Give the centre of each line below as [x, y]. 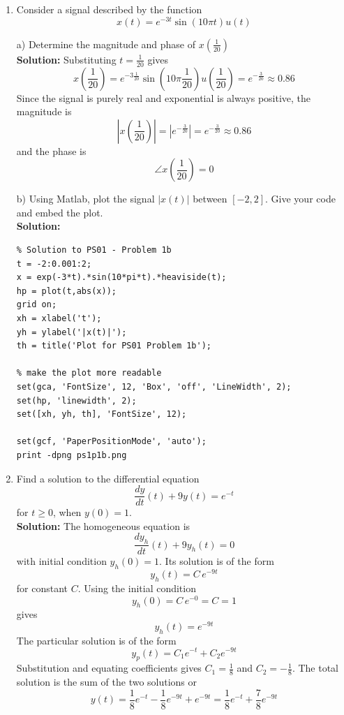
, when [67, 512]
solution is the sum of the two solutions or [107, 682]
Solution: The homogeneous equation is [103, 525]
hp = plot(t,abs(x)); [66, 291]
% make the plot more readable [89, 373]
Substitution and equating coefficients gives [109, 668]
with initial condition [61, 561]
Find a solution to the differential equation [108, 478]
